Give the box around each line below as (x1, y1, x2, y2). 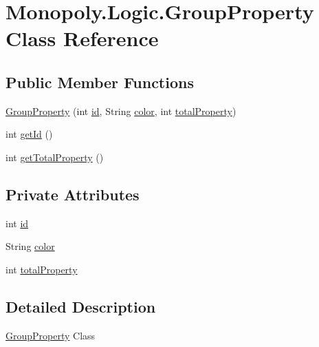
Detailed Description (5, 295, 156, 317)
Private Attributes (5, 183, 140, 204)
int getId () (5, 127, 53, 141)
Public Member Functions (5, 71, 194, 92)
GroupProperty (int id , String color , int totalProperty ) (5, 103, 236, 118)
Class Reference (5, 24, 159, 52)
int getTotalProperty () (5, 149, 104, 164)
